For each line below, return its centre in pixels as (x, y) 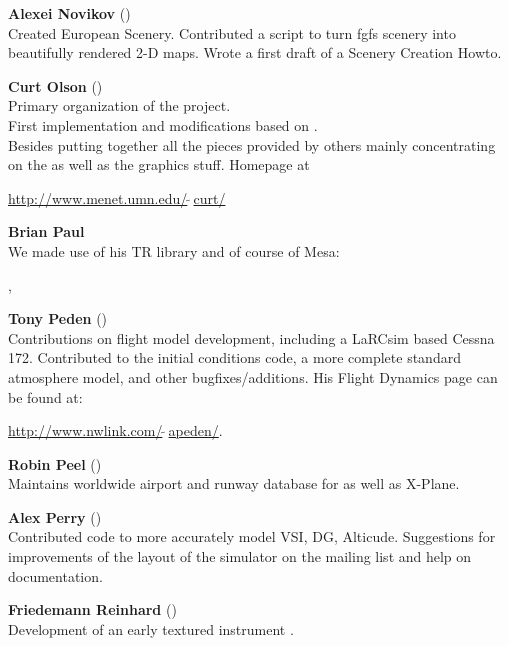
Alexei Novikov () (69, 13)
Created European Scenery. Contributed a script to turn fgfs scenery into (232, 32)
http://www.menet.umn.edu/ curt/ (117, 197)
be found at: (45, 396)
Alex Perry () (55, 516)
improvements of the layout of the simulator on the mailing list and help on (240, 556)
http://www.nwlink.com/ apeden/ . (115, 430)
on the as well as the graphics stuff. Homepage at (159, 164)
